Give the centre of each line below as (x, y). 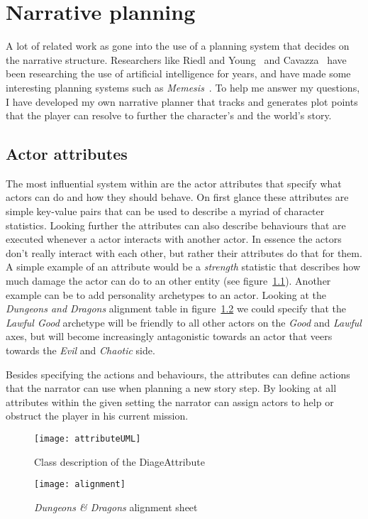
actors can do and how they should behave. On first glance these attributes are (177, 197)
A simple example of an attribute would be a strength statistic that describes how (183, 267)
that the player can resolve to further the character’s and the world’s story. (169, 115)
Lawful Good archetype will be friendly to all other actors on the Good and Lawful (184, 322)
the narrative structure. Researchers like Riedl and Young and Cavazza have (176, 59)
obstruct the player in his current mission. (97, 416)
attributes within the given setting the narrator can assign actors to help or (170, 401)
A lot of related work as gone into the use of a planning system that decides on (178, 46)
